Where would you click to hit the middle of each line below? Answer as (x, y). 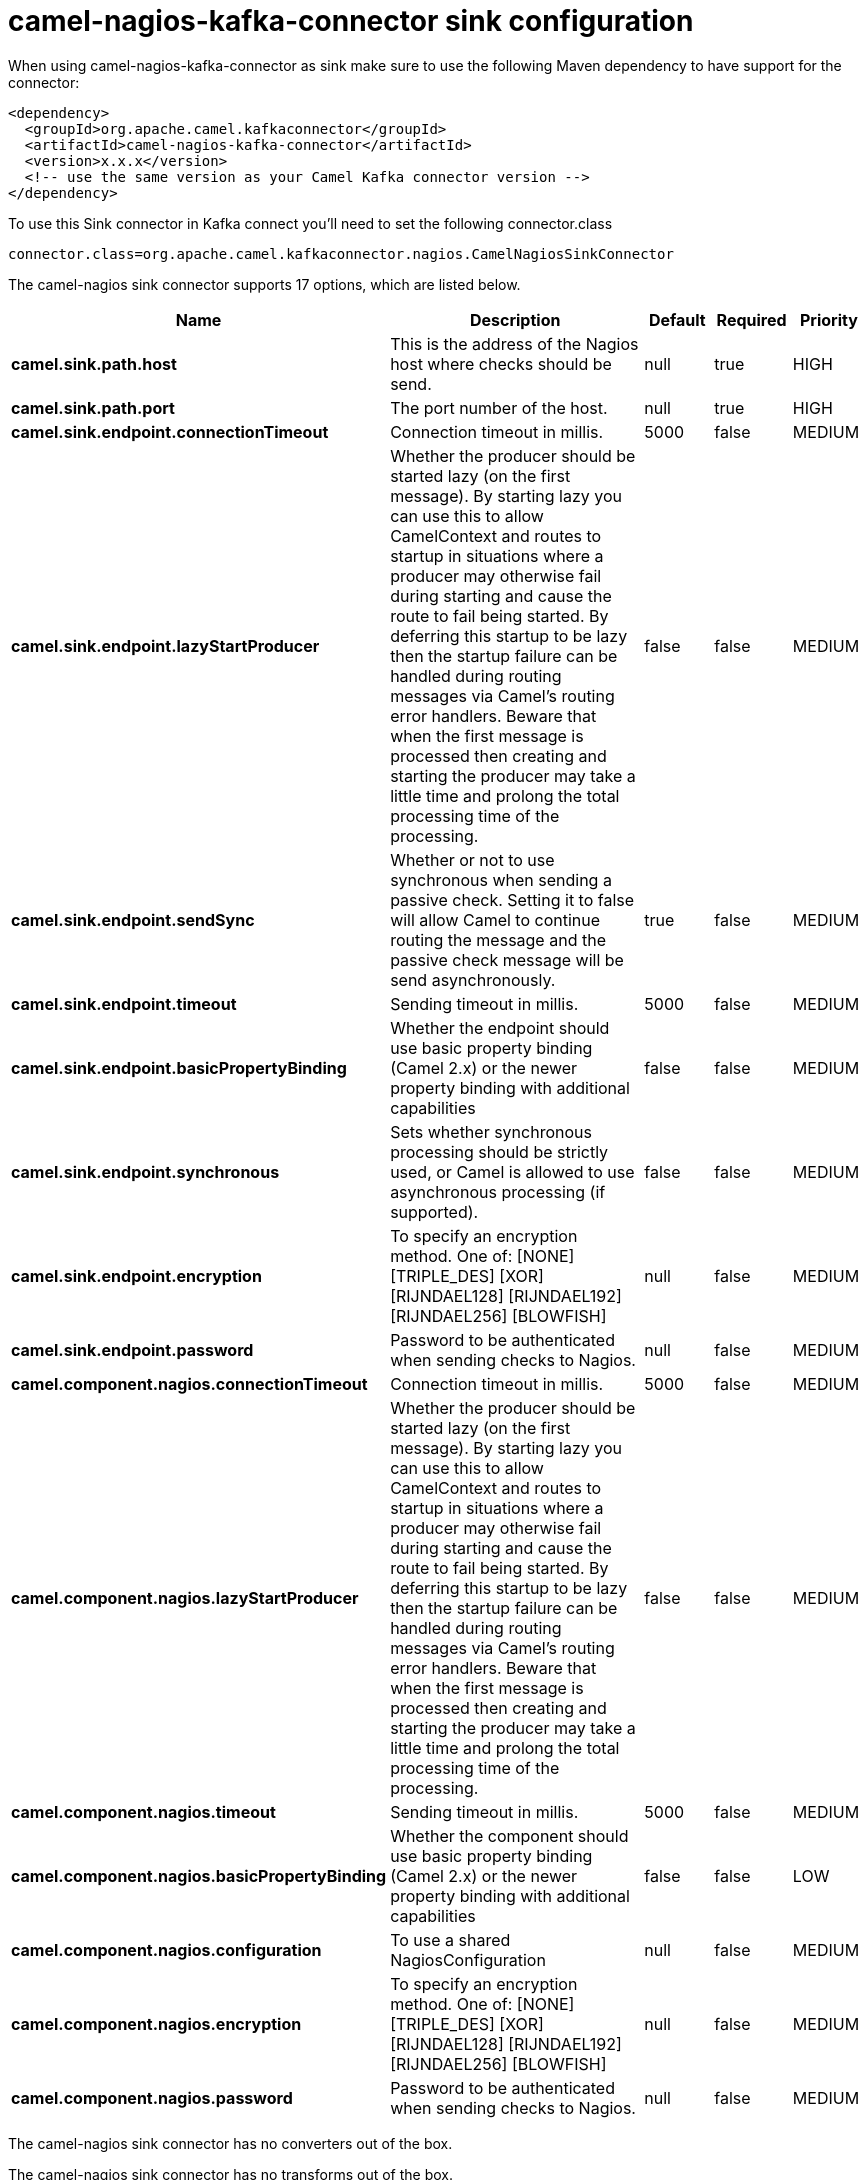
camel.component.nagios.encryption (156, 2023)
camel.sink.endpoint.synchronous (145, 1171)
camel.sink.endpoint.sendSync (133, 919)
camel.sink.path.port (93, 407)
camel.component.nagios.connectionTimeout (189, 1383)
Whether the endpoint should (500, 1027)
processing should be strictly (499, 1151)
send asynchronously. (473, 979)
